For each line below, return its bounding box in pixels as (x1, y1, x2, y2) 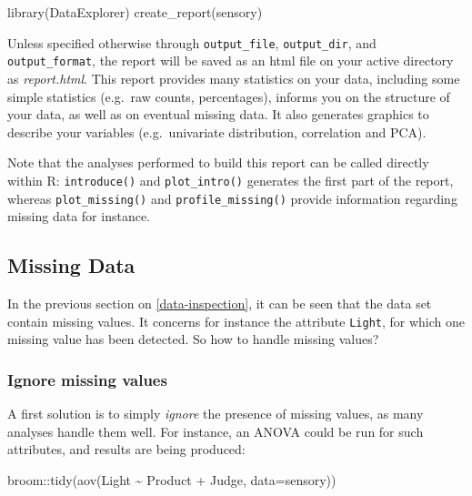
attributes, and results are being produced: (7, 440, 246, 459)
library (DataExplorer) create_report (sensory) (7, 3, 263, 21)
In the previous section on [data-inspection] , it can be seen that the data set (7, 293, 432, 312)
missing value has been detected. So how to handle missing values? (7, 329, 379, 349)
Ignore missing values (7, 368, 167, 390)
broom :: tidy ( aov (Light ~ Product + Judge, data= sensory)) (7, 470, 336, 489)
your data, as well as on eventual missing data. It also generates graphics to (7, 105, 429, 124)
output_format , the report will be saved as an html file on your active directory (7, 51, 454, 70)
